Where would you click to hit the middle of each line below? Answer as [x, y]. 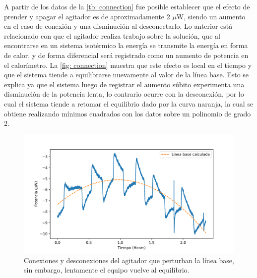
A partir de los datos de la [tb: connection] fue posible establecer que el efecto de [127, 6]
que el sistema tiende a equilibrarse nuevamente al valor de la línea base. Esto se [127, 75]
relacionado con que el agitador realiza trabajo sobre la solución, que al [112, 35]
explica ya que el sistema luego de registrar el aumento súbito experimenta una [124, 84]
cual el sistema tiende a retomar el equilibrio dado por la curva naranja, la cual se [129, 103]
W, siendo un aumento [211, 16]
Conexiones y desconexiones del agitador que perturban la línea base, [129, 260]
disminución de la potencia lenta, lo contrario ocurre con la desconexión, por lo [124, 94]
